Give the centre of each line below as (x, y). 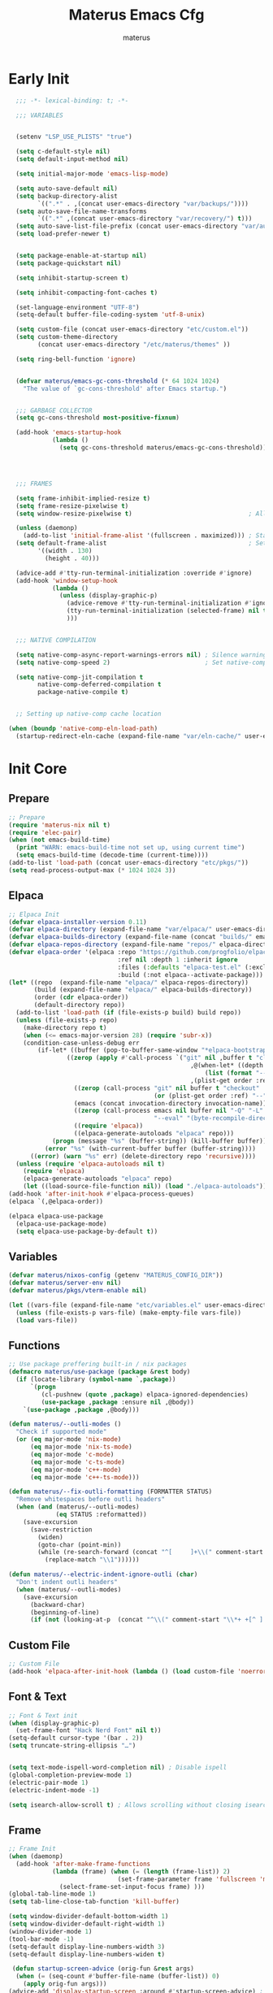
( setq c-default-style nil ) (63, 152)
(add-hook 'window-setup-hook (67, 580)
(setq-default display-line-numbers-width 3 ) (87, 1947)
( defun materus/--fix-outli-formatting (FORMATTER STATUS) (110, 1492)
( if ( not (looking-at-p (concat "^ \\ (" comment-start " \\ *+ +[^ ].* (150, 1620)
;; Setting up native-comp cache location (89, 714)
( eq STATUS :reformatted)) (102, 1514)
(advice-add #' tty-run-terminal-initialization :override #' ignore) (134, 573)
